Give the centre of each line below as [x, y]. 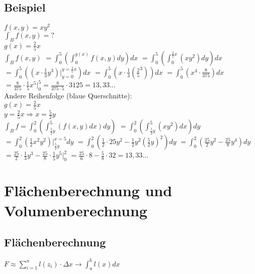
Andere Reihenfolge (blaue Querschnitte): [68, 96]
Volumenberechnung [76, 210]
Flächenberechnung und [88, 190]
